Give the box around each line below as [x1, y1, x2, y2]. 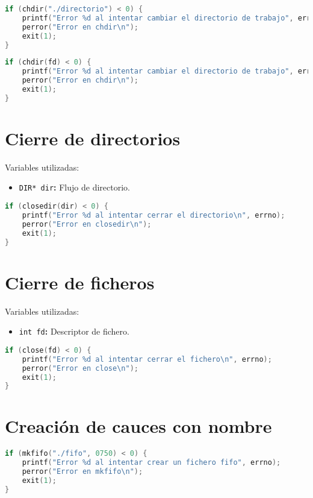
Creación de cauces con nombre [5, 414, 272, 438]
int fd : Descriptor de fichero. [19, 325, 129, 338]
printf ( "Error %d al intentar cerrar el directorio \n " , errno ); [22, 211, 285, 219]
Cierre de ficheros [5, 269, 155, 294]
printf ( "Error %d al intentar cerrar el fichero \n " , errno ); [22, 355, 272, 364]
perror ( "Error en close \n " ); [22, 364, 138, 373]
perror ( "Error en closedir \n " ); [22, 219, 152, 229]
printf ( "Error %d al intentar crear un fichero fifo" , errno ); [22, 458, 281, 467]
